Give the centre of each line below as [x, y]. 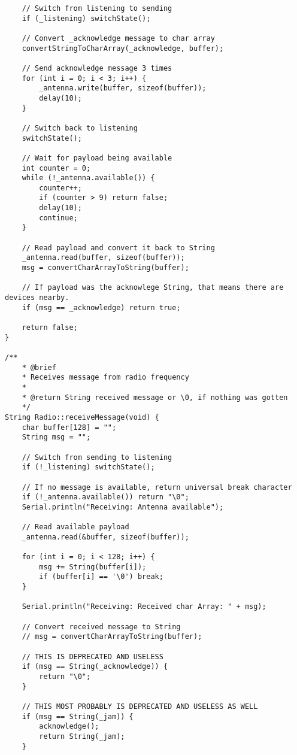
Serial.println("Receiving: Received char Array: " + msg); [144, 607]
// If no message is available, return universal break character [157, 487]
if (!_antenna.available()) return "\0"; [105, 497]
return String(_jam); [82, 736]
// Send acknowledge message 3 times [97, 68]
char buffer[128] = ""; [69, 427]
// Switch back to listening [80, 128]
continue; [58, 218]
